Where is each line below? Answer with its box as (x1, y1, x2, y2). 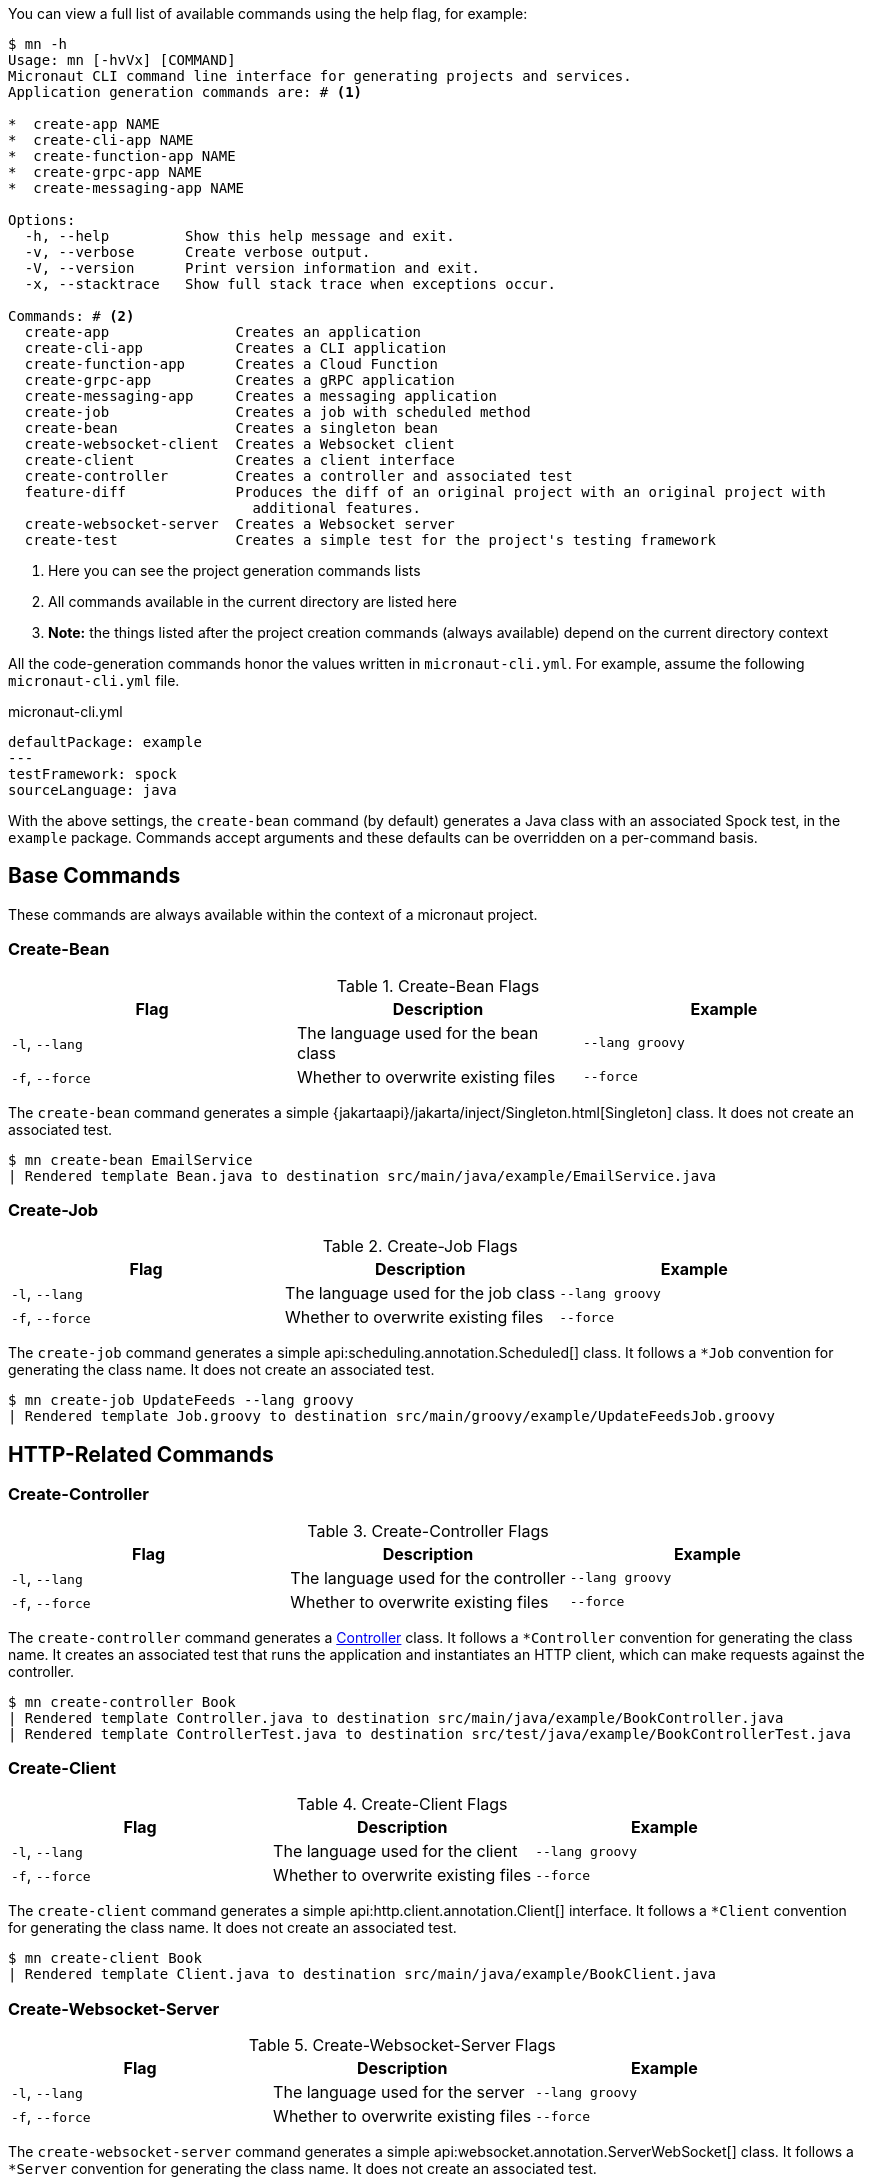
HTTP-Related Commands (8, 1441, 274, 1467)
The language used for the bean (296, 1022, 539, 1043)
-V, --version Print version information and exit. (24, 260, 481, 276)
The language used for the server (273, 2082, 525, 2103)
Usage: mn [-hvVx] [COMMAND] (8, 52, 236, 68)
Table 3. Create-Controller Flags (307, 1520, 549, 1541)
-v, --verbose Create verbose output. (24, 244, 371, 260)
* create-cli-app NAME (8, 132, 194, 148)
